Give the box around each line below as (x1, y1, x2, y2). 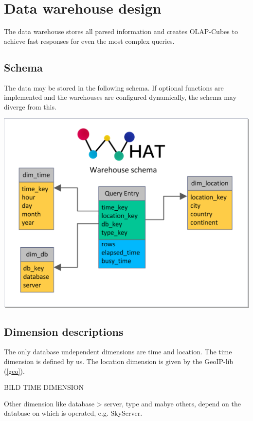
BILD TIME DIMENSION (4, 382, 84, 392)
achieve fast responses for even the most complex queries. (4, 36, 175, 46)
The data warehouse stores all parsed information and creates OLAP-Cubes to (4, 26, 238, 37)
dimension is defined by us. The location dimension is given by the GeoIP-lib (4, 356, 234, 366)
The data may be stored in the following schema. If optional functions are (4, 82, 224, 92)
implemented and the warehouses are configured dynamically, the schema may (4, 92, 236, 102)
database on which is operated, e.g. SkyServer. (4, 408, 143, 418)
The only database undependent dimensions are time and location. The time (4, 347, 232, 357)
